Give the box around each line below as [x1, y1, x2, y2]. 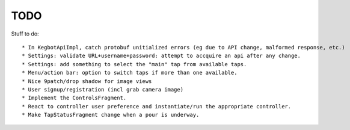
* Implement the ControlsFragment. [22, 94, 127, 102]
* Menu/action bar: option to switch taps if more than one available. [22, 69, 238, 76]
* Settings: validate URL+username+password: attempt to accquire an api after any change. [22, 52, 301, 60]
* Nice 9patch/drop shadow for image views [22, 78, 152, 84]
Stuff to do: [11, 30, 39, 37]
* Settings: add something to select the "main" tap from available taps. [22, 61, 247, 67]
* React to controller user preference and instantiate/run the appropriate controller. [22, 103, 292, 110]
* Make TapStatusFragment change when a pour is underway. [22, 111, 200, 119]
